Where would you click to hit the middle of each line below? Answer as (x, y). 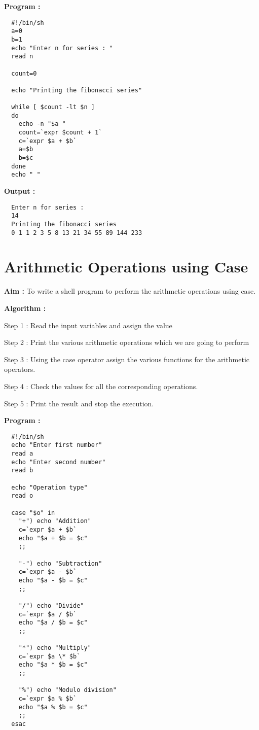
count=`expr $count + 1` (60, 133)
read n (22, 57)
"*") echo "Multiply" (55, 648)
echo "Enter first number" (57, 445)
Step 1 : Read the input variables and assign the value (88, 325)
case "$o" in (33, 513)
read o (22, 496)
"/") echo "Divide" (51, 605)
